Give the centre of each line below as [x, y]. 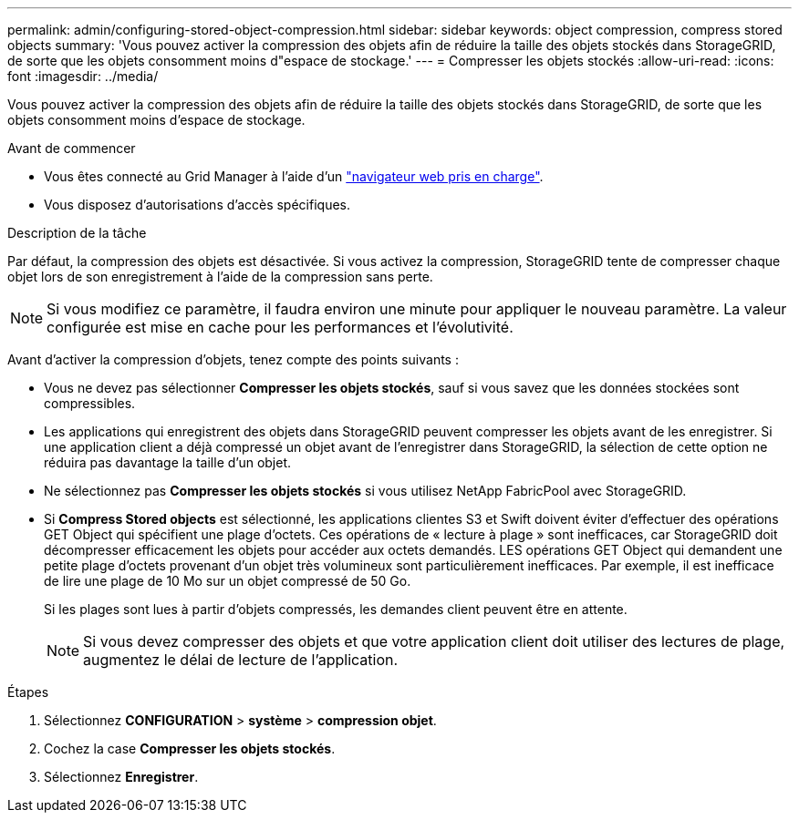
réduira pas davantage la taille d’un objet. [168, 462]
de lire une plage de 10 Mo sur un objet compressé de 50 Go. [228, 581]
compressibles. [90, 403]
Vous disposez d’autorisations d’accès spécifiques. [197, 205]
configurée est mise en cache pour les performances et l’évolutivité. [280, 327]
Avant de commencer [72, 148]
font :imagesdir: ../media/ [83, 76]
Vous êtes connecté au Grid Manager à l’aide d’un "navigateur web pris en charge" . [294, 176]
